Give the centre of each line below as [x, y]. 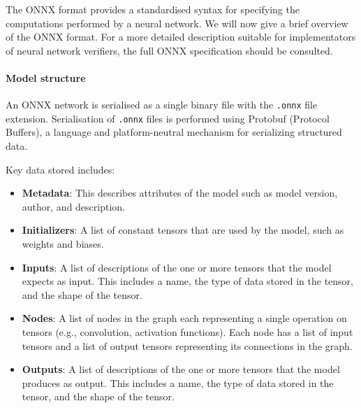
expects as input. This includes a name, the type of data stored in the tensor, [187, 281]
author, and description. [73, 206]
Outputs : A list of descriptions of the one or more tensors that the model [181, 369]
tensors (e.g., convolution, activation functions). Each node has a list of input [187, 332]
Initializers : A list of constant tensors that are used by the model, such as [183, 230]
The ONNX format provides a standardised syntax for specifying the [153, 9]
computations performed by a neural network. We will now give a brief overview [177, 23]
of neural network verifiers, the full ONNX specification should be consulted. [169, 50]
